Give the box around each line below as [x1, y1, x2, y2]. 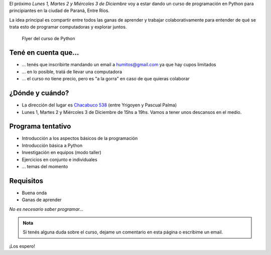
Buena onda [22, 190, 47, 196]
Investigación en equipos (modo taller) [22, 150, 101, 156]
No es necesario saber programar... [9, 206, 84, 212]
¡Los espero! [9, 243, 35, 249]
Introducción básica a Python [22, 142, 83, 148]
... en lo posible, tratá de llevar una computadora [22, 68, 122, 75]
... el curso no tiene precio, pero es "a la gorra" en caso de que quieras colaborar [22, 76, 190, 82]
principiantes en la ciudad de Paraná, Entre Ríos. [9, 8, 110, 14]
